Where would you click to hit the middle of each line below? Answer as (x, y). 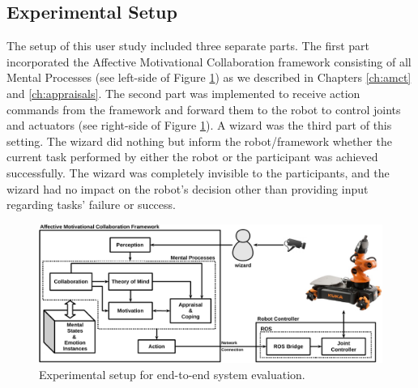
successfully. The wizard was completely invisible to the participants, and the (198, 172)
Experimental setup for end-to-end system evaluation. (172, 374)
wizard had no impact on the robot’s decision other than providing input (188, 188)
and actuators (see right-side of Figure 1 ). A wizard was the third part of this (199, 125)
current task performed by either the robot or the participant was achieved (192, 157)
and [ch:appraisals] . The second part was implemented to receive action (183, 93)
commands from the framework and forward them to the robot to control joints (204, 109)
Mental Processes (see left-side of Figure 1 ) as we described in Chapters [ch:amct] (209, 77)
